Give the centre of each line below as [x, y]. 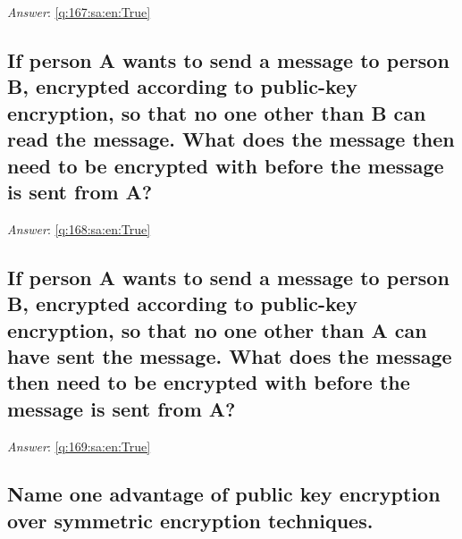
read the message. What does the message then [231, 139]
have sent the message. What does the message [230, 355]
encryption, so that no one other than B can [217, 112]
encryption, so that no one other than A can [217, 329]
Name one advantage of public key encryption [224, 494]
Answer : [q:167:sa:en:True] [79, 12]
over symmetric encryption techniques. [190, 520]
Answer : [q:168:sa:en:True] [79, 228]
